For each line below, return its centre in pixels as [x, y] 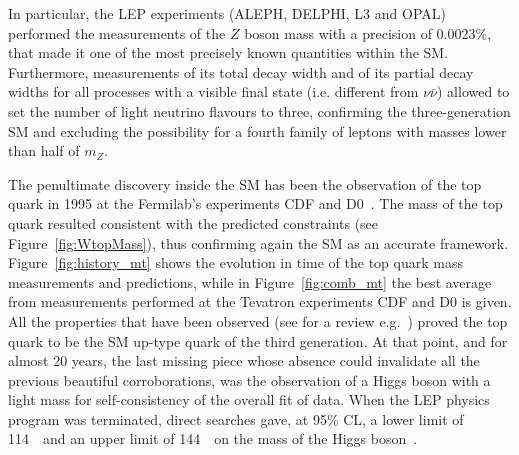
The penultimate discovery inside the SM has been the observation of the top [245, 183]
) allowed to [473, 91]
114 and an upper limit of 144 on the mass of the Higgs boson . [213, 438]
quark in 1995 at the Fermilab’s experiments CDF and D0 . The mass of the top [255, 203]
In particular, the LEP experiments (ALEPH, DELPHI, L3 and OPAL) [227, 13]
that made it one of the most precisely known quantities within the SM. [228, 52]
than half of [44, 150]
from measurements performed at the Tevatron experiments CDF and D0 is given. [260, 301]
